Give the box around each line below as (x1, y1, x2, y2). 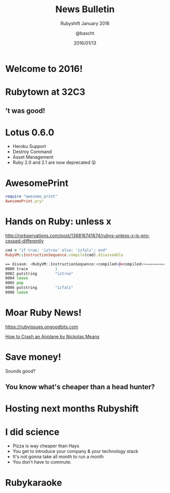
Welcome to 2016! (5, 63, 83, 74)
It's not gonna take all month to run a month (12, 453, 104, 460)
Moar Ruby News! (5, 307, 82, 319)
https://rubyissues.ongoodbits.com (5, 323, 78, 330)
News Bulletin (55, 4, 115, 15)
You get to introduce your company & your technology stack (12, 448, 138, 454)
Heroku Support (12, 143, 47, 149)
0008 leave (5, 290, 28, 295)
